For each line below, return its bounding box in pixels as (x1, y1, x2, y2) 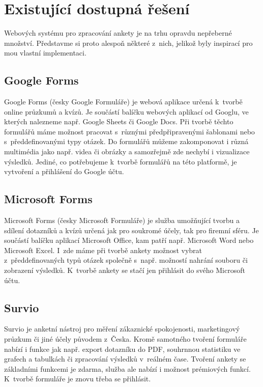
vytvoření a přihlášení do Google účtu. (4, 166, 124, 177)
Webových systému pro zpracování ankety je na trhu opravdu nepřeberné (4, 27, 232, 38)
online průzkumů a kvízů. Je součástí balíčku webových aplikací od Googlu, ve (4, 106, 249, 117)
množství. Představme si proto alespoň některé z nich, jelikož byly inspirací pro (4, 37, 253, 48)
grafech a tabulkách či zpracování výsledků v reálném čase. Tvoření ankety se (4, 353, 246, 364)
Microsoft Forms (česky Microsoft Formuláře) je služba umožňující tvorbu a (4, 215, 240, 226)
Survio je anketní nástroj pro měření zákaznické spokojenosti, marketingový (4, 323, 240, 334)
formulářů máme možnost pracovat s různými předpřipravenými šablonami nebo (4, 126, 255, 136)
